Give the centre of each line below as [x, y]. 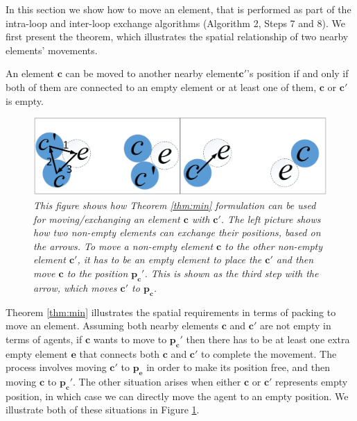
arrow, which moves [75, 287]
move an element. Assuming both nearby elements [112, 325]
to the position [97, 273]
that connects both [120, 353]
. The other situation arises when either [157, 381]
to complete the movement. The [269, 353]
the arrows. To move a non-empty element [123, 246]
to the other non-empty [274, 246]
